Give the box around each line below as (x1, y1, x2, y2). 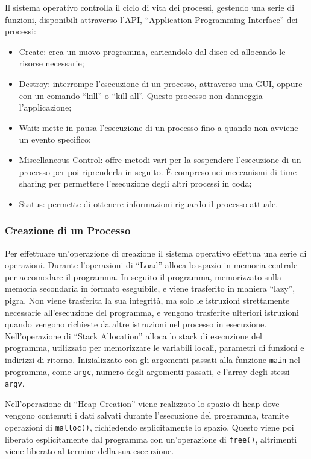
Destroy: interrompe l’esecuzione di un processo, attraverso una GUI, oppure (19, 77, 303, 89)
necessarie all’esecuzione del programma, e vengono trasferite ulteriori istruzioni (5, 306, 299, 318)
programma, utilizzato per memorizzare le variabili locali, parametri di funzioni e (5, 341, 304, 354)
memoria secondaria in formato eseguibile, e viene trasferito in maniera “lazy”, (5, 282, 295, 295)
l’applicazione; (19, 101, 72, 114)
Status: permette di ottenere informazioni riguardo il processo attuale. (19, 197, 278, 210)
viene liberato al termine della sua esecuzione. (5, 445, 174, 457)
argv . (5, 377, 25, 390)
